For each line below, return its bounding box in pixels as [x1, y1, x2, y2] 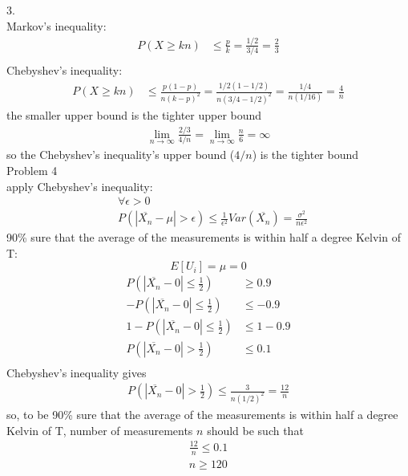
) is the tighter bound [252, 146, 359, 163]
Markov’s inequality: [6, 17, 107, 34]
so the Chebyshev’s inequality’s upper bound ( [6, 146, 235, 163]
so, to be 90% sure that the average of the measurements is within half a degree [6, 406, 398, 423]
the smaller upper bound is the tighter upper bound [6, 107, 262, 124]
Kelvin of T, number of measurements [6, 421, 193, 438]
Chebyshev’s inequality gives [6, 364, 147, 380]
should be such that [207, 421, 304, 438]
